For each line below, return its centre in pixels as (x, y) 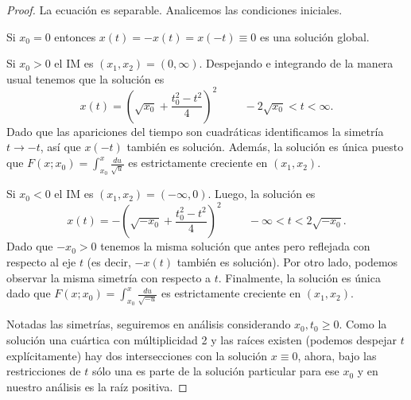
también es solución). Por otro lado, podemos (287, 261)
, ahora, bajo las (337, 355)
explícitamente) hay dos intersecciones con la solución (137, 355)
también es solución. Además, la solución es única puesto (265, 147)
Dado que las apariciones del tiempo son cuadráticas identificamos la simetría (195, 131)
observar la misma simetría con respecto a (109, 277)
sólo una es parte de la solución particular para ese (215, 371)
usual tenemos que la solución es (85, 78)
